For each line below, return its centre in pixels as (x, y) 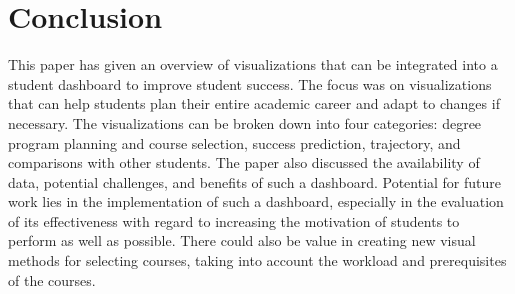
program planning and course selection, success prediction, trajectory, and (234, 142)
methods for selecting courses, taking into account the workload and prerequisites (257, 260)
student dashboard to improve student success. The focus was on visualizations (250, 83)
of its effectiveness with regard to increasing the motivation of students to (234, 220)
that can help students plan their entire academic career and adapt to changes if (254, 103)
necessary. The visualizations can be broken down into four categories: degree (245, 122)
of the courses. (52, 279)
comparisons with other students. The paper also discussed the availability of (244, 162)
